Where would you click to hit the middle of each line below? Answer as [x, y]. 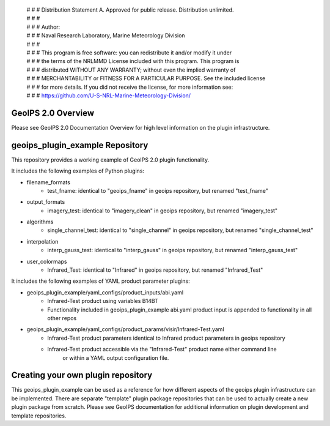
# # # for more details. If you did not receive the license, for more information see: [130, 87]
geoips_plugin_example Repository [80, 145]
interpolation [42, 241]
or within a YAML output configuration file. [116, 357]
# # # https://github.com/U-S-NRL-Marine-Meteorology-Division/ [109, 95]
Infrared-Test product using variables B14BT [103, 301]
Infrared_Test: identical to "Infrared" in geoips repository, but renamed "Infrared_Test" [155, 270]
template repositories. [39, 416]
